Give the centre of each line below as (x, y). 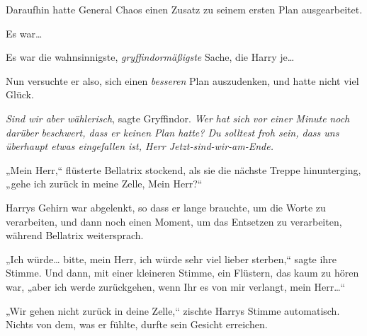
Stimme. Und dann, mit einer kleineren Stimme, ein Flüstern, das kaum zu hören (182, 273)
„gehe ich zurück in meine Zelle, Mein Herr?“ (104, 184)
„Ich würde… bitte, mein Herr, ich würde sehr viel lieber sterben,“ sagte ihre (171, 259)
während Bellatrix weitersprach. (75, 235)
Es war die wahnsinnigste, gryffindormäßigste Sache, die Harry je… (150, 57)
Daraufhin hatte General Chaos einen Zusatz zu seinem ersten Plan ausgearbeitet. (184, 9)
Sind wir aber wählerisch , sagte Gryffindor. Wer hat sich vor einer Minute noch (178, 118)
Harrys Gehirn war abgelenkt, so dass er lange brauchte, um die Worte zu (166, 207)
